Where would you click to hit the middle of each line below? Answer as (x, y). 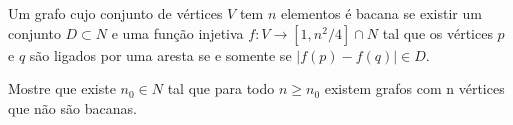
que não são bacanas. (72, 107)
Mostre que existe (62, 88)
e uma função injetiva (177, 32)
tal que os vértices (437, 32)
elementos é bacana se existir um (381, 13)
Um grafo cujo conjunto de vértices (115, 13)
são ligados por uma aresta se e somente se (160, 54)
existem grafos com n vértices (414, 88)
